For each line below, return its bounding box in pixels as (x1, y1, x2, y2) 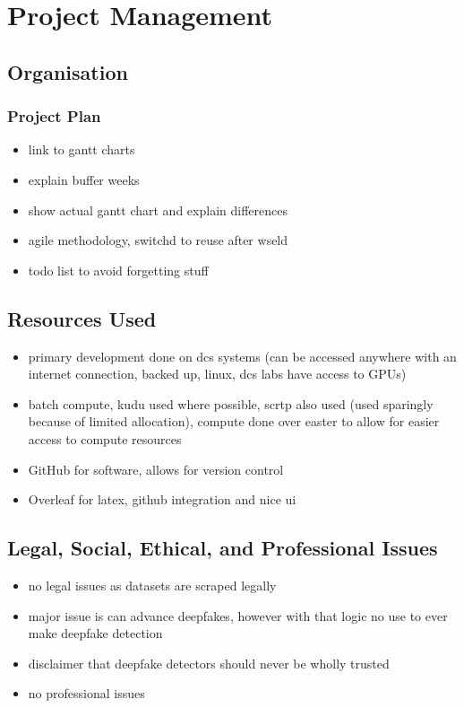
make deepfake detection (28, 624, 163, 642)
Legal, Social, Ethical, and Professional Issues (7, 534, 438, 562)
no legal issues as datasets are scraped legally (28, 575, 277, 594)
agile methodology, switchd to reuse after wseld (28, 231, 288, 249)
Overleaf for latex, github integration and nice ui (28, 490, 296, 509)
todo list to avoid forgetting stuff (28, 260, 209, 279)
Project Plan (7, 105, 101, 127)
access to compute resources (28, 429, 182, 448)
